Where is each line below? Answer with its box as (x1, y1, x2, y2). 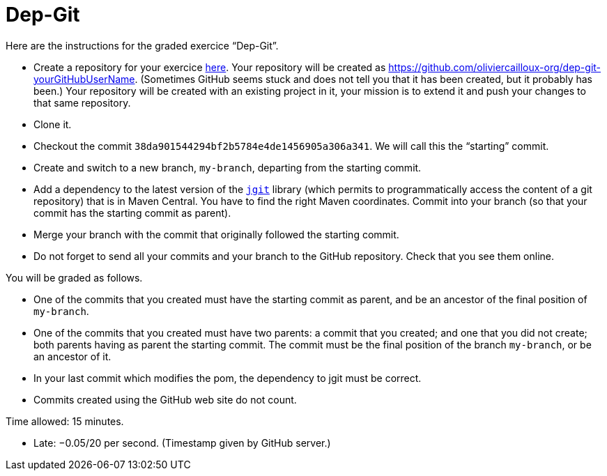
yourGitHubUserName (33, 72, 135, 85)
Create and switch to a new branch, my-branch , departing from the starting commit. (33, 161, 422, 174)
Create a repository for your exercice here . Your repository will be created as (33, 61, 386, 73)
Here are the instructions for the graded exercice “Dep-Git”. (6, 39, 279, 52)
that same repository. (33, 96, 131, 109)
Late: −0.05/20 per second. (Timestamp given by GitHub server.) (33, 436, 331, 449)
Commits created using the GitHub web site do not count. (33, 393, 297, 406)
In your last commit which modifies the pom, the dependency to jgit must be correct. (33, 371, 422, 384)
